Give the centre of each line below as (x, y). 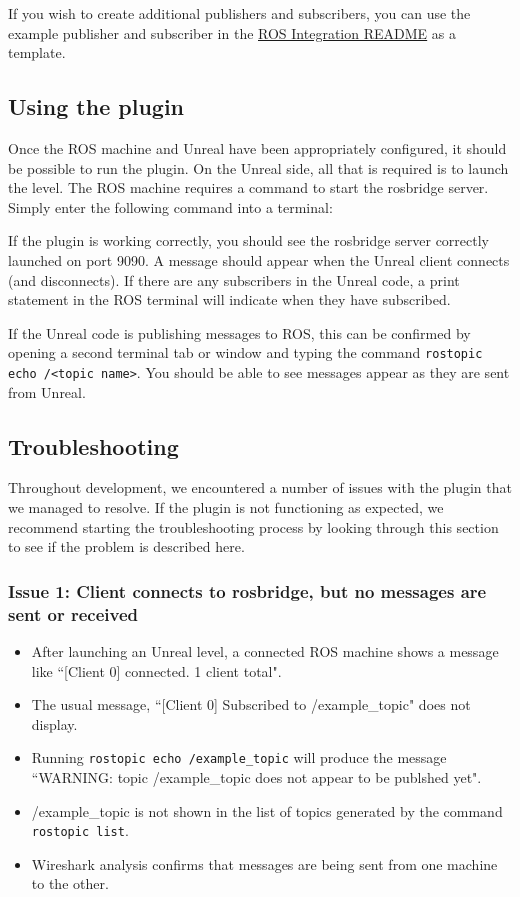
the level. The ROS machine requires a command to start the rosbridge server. (248, 187)
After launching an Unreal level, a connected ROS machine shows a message (265, 650)
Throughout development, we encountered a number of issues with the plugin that (260, 487)
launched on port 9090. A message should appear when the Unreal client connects (259, 259)
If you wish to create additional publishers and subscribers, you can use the (239, 13)
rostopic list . (80, 830)
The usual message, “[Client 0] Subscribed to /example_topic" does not (251, 704)
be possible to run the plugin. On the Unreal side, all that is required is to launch (258, 167)
